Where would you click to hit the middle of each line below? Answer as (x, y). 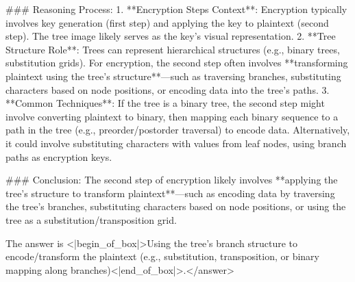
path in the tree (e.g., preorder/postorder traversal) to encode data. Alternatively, (178, 130)
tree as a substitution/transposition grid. (91, 219)
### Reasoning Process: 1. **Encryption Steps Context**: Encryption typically (176, 9)
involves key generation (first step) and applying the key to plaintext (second (167, 22)
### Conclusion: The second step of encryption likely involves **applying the (172, 180)
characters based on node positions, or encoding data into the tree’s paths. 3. (168, 89)
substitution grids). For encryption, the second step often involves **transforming (177, 63)
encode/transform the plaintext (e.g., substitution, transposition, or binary (162, 256)
